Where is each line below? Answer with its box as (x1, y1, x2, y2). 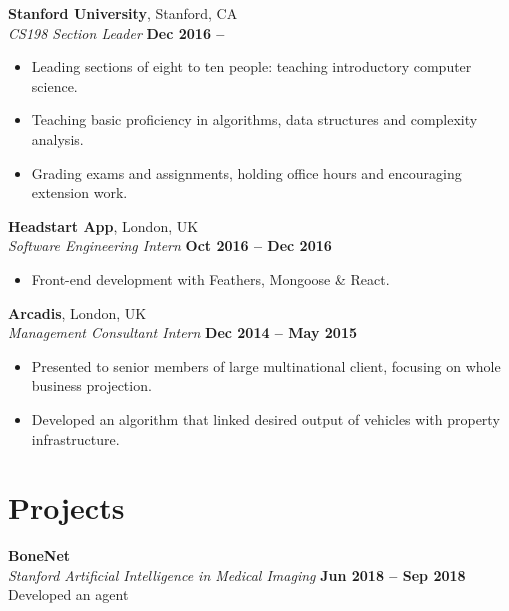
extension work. (31, 182, 128, 203)
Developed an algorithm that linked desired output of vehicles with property (31, 408, 500, 429)
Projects (8, 487, 125, 528)
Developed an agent (8, 584, 129, 605)
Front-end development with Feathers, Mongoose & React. (31, 268, 390, 289)
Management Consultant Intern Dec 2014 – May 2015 (8, 322, 357, 343)
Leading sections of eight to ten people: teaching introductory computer (31, 56, 472, 77)
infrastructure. (31, 428, 120, 449)
